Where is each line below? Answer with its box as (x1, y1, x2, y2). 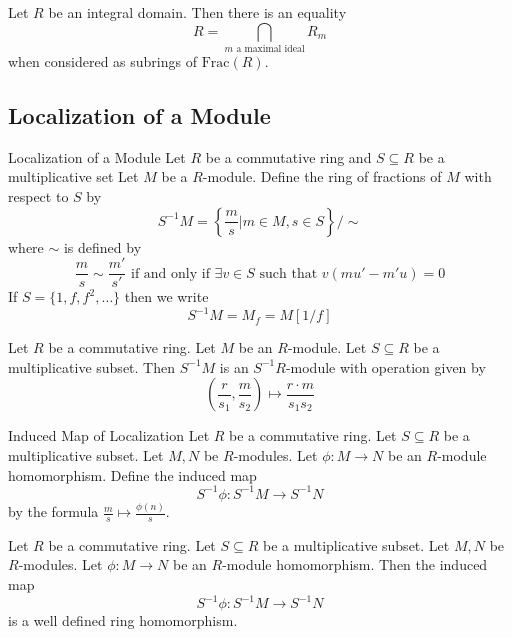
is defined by (63, 236, 142, 257)
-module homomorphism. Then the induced (222, 554, 488, 575)
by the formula (8, 501, 99, 522)
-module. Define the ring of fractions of (202, 166, 442, 187)
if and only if (130, 266, 210, 281)
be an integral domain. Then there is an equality (48, 2, 347, 22)
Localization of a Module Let (8, 146, 186, 167)
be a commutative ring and (205, 146, 372, 167)
